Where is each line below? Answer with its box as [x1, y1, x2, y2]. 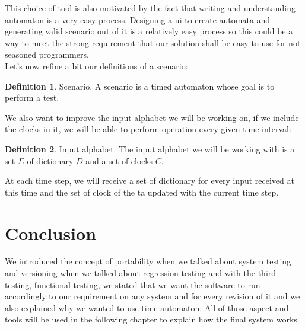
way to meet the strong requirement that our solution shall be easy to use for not [5, 36, 301, 49]
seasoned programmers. [5, 48, 89, 60]
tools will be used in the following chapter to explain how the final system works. [5, 313, 300, 325]
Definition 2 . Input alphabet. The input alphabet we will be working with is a [5, 142, 295, 155]
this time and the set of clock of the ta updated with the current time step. [5, 186, 279, 198]
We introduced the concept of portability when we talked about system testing [5, 255, 291, 267]
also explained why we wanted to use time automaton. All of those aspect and [5, 301, 289, 314]
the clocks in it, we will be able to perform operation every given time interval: [5, 123, 291, 135]
